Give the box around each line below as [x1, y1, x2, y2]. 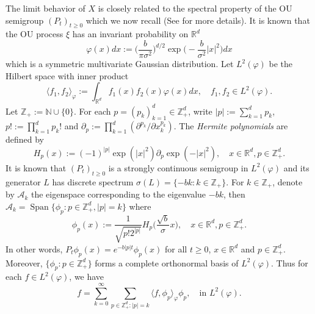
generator [5, 175, 41, 188]
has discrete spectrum [52, 175, 134, 188]
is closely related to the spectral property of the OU [98, 2, 292, 14]
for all [164, 242, 187, 255]
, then [223, 188, 245, 201]
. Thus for [271, 256, 308, 269]
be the [269, 57, 293, 70]
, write [188, 104, 212, 117]
